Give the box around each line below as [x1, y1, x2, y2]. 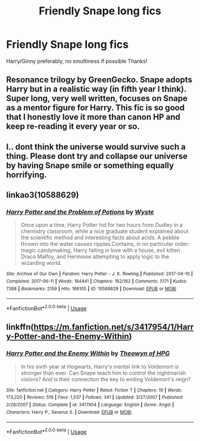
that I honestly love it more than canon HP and [6, 112, 180, 122]
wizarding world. [20, 260, 62, 267]
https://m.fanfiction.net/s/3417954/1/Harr [33, 322, 194, 332]
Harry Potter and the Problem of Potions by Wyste [6, 208, 154, 216]
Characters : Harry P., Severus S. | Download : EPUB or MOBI [6, 409, 132, 415]
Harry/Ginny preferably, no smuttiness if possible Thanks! [6, 57, 148, 64]
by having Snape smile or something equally [6, 160, 174, 171]
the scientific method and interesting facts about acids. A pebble [20, 234, 180, 241]
